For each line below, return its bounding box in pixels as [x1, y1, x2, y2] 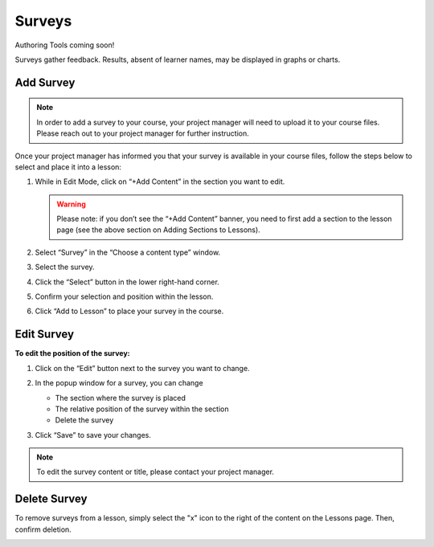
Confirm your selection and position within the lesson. [35, 292, 214, 301]
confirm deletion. [14, 525, 72, 534]
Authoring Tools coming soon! [14, 40, 115, 50]
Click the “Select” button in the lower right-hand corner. [35, 277, 220, 287]
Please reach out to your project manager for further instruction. [36, 129, 249, 138]
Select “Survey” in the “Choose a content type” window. [35, 247, 221, 257]
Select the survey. [35, 262, 96, 272]
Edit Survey [14, 328, 75, 341]
